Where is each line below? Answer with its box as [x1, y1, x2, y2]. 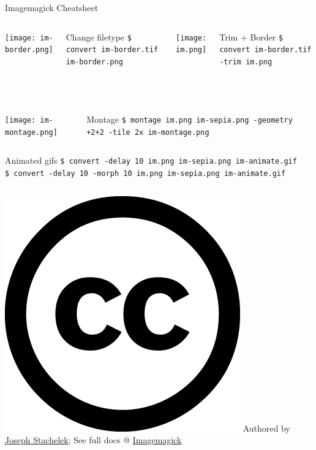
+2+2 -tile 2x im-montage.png [86, 128, 209, 137]
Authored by [243, 421, 290, 434]
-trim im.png [219, 57, 273, 66]
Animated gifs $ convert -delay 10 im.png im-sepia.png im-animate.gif [5, 154, 297, 167]
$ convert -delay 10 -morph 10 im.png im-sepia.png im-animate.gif [5, 169, 286, 178]
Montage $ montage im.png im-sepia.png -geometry [86, 113, 293, 126]
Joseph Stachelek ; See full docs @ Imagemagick [5, 433, 182, 446]
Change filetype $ [66, 30, 132, 43]
